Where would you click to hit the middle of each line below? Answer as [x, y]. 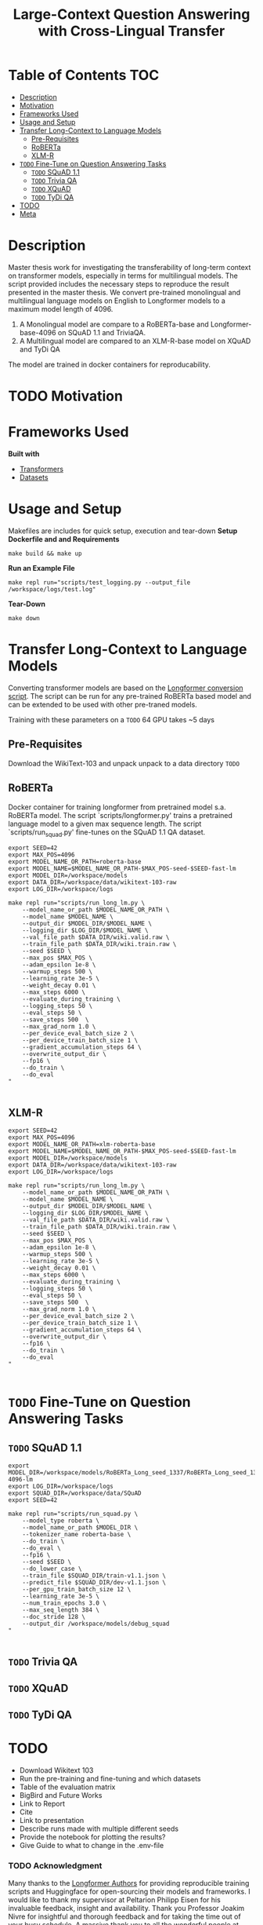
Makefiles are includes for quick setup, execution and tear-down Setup [123, 531]
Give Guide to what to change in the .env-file [92, 1846]
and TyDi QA [40, 349]
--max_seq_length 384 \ [61, 1610]
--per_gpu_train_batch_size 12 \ [77, 1590]
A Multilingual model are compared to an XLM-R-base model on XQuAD [135, 341]
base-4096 [38, 332]
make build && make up [45, 553]
